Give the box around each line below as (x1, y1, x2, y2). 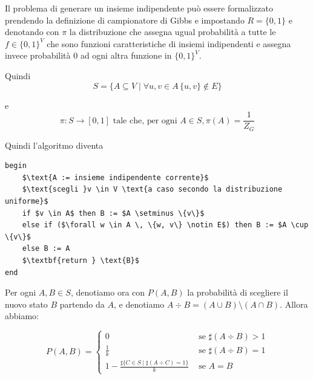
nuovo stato (5, 297, 48, 310)
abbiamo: (5, 309, 39, 322)
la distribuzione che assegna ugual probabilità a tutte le (69, 25, 276, 38)
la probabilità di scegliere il (187, 286, 288, 299)
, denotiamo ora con (70, 286, 145, 299)
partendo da (59, 297, 105, 310)
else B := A (22, 244, 70, 253)
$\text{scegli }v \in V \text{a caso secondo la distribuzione (22, 185, 283, 194)
